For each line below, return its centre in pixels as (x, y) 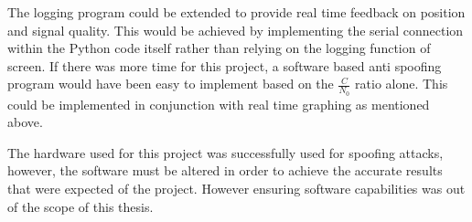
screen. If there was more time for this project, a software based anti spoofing (225, 65)
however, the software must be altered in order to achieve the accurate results (225, 170)
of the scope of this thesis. (80, 206)
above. (25, 122)
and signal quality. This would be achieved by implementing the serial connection (236, 30)
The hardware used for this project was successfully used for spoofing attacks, (225, 152)
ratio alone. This (402, 84)
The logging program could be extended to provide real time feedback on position (236, 12)
